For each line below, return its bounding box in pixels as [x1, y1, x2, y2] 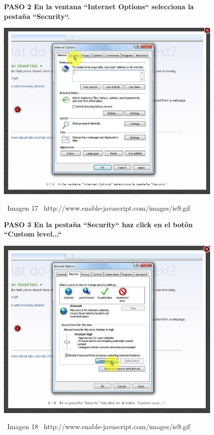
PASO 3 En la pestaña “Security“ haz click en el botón [4, 219, 193, 229]
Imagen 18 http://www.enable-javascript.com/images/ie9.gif [7, 421, 190, 432]
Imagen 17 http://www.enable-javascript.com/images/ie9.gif [7, 203, 190, 213]
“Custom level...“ [4, 229, 62, 239]
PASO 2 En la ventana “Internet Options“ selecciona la [4, 1, 194, 11]
